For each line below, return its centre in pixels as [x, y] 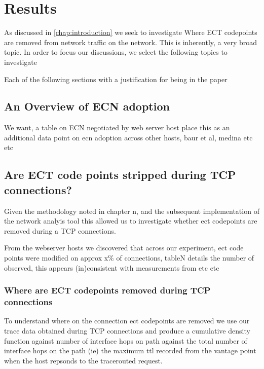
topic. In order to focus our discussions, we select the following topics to [116, 52]
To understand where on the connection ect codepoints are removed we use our [127, 321]
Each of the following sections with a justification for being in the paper [116, 79]
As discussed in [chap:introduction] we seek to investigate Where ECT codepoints [131, 32]
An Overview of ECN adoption [87, 106]
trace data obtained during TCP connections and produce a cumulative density [127, 330]
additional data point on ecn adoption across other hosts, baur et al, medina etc [128, 137]
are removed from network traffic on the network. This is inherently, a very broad [131, 42]
